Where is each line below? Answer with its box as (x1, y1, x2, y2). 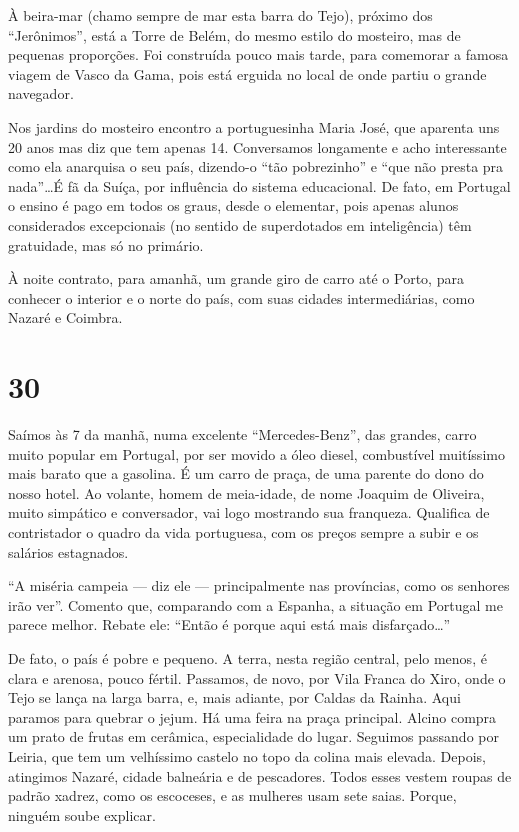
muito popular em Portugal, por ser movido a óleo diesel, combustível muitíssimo (8, 443, 505, 464)
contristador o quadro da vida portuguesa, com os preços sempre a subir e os (8, 522, 479, 542)
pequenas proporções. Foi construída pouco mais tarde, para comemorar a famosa (8, 44, 509, 65)
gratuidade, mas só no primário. (8, 234, 204, 255)
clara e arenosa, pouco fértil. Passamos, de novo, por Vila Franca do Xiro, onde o (8, 667, 506, 688)
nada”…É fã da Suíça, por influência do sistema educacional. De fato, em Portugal (8, 175, 511, 196)
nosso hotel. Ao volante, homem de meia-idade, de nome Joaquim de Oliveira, (8, 482, 485, 503)
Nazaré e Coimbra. (8, 307, 123, 328)
